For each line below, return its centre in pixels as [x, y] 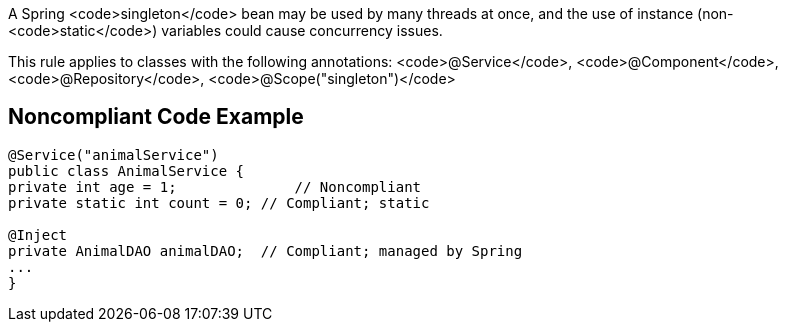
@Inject [38, 234]
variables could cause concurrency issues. [302, 30]
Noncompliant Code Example [156, 117]
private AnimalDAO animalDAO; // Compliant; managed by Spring [265, 250]
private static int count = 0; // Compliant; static [219, 202]
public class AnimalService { [126, 170]
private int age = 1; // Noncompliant [215, 186]
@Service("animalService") [113, 154]
